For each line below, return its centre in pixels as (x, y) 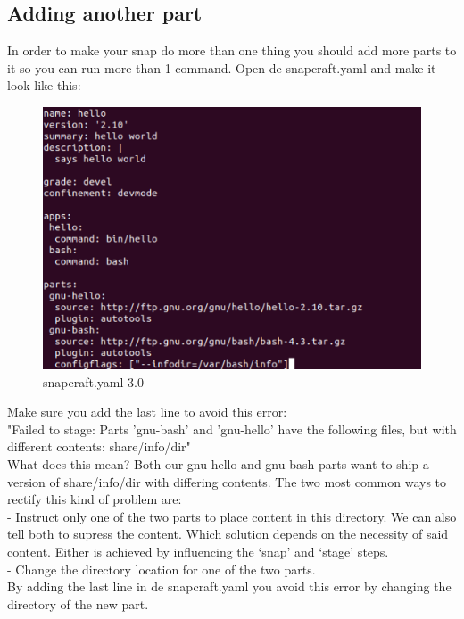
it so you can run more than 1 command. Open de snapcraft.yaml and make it (222, 67)
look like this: (44, 85)
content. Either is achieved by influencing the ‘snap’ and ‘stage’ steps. (198, 551)
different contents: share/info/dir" (99, 446)
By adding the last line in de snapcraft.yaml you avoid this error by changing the (229, 586)
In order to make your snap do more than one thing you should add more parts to (232, 50)
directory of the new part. (78, 603)
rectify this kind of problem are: (95, 499)
